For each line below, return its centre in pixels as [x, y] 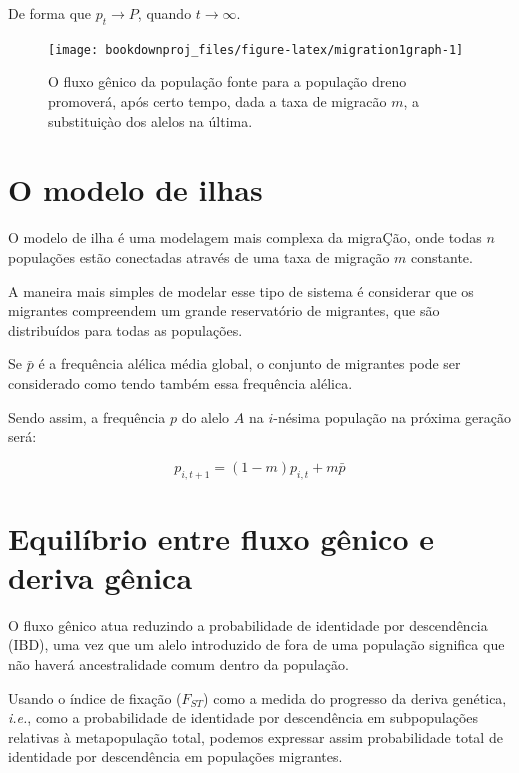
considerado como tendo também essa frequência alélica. [180, 382]
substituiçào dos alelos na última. [150, 120]
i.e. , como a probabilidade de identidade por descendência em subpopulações [243, 717]
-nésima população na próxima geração [392, 416]
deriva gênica [100, 576]
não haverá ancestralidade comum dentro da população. [178, 664]
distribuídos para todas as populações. [125, 329]
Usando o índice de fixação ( [95, 697]
